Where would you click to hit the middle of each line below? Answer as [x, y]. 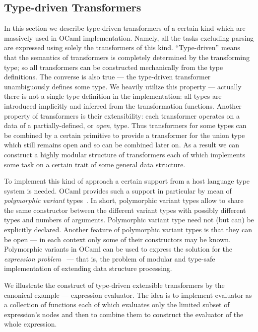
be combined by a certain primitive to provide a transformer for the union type [125, 135]
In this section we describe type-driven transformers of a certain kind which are [125, 28]
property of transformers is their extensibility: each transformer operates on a [122, 115]
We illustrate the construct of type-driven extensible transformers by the [114, 285]
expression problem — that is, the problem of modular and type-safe [110, 258]
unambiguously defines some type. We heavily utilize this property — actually [123, 86]
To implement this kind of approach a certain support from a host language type [127, 181]
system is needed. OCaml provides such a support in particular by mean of [118, 190]
